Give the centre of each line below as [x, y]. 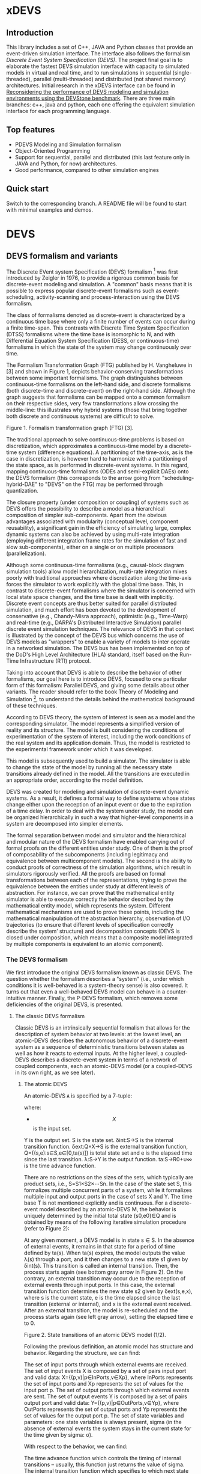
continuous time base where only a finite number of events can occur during [101, 322]
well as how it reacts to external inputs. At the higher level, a [89, 1054]
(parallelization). [26, 553]
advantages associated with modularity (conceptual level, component [92, 521]
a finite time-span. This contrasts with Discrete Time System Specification [98, 328]
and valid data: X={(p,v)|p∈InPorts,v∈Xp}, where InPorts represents [108, 1377]
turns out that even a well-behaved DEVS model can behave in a [86, 992]
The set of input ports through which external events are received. [106, 1365]
